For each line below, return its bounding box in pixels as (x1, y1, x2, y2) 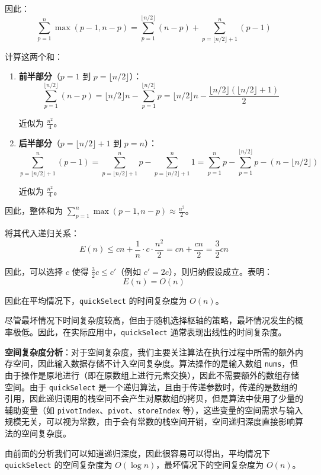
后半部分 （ (18, 136, 60, 149)
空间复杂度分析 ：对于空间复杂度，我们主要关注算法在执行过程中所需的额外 (5, 345, 295, 358)
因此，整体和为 (5, 204, 63, 217)
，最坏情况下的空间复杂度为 (156, 458, 264, 471)
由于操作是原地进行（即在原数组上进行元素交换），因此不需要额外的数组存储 (5, 368, 299, 381)
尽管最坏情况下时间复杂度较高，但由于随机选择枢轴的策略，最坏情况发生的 (5, 314, 295, 326)
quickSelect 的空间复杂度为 (5, 458, 113, 471)
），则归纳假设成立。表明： (168, 265, 272, 277)
